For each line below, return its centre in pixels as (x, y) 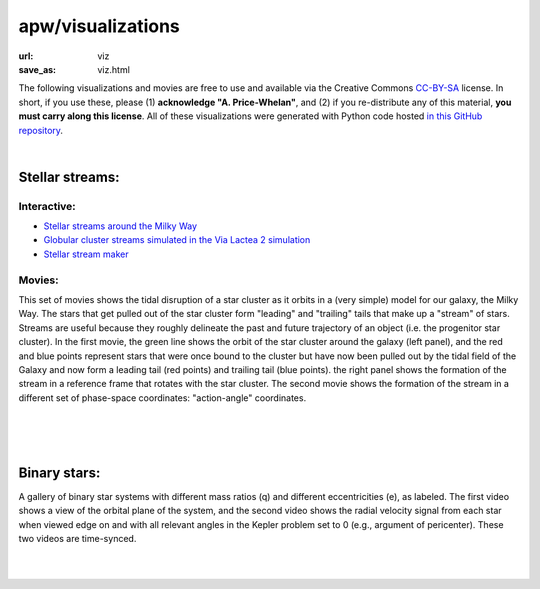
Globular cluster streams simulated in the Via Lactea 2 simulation (177, 240)
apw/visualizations (99, 26)
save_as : (37, 69)
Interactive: (47, 206)
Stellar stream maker (86, 254)
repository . (41, 130)
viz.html (113, 69)
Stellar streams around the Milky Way (120, 226)
